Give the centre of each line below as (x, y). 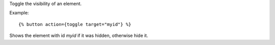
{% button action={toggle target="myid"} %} (75, 24)
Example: (19, 13)
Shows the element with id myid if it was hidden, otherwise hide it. (79, 35)
